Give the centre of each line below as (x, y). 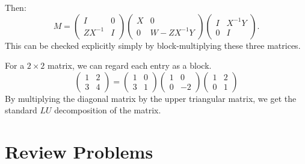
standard (21, 110)
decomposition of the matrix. (108, 110)
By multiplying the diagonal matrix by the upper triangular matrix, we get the (151, 98)
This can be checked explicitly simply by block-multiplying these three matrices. (153, 45)
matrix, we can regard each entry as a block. (130, 65)
